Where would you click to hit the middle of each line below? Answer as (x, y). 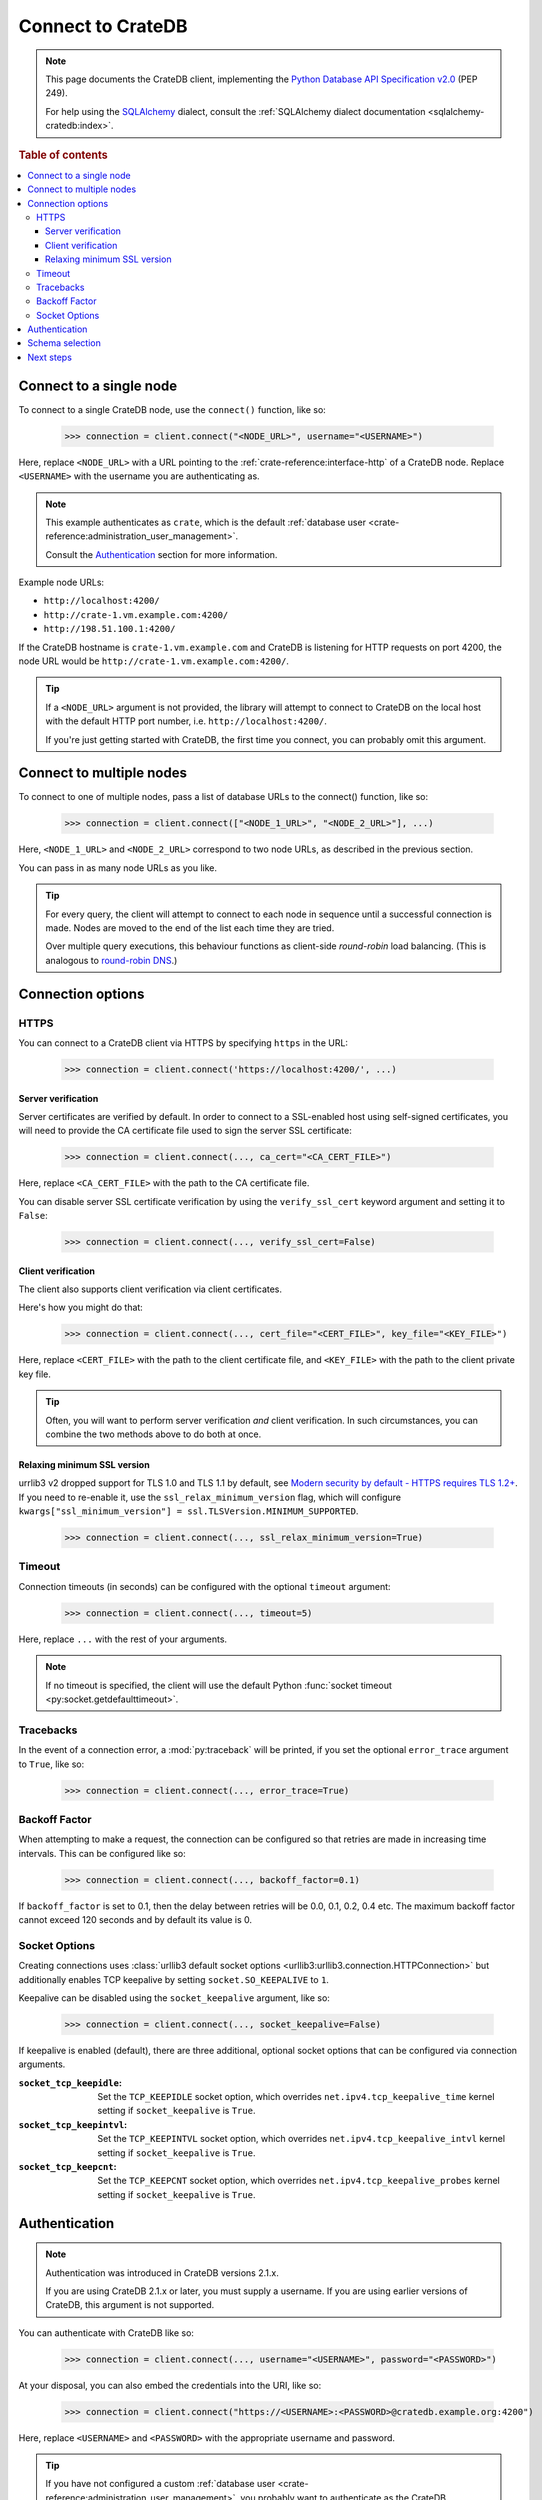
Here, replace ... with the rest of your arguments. (123, 1639)
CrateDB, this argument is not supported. (130, 2305)
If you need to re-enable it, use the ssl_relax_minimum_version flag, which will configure (210, 1497)
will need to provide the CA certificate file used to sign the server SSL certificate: (185, 1131)
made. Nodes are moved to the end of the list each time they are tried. (190, 928)
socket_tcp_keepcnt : (67, 2166)
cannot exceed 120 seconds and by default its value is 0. (135, 1919)
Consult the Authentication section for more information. (161, 554)
